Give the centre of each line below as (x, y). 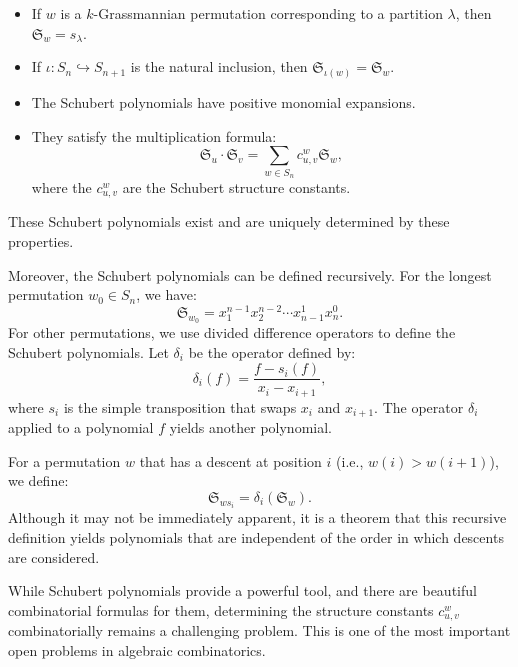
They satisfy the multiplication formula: (154, 135)
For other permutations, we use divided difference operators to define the (232, 332)
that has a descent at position (230, 460)
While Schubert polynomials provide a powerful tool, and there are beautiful (242, 590)
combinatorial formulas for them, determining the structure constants (221, 609)
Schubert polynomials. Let (88, 351)
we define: (38, 480)
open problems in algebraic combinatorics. (137, 649)
